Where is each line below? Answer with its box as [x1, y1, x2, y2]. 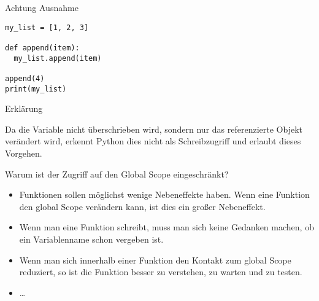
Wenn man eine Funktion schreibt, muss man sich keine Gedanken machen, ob [19, 221, 314, 233]
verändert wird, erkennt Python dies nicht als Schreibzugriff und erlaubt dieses [5, 135, 301, 147]
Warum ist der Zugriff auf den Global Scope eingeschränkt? [5, 167, 229, 180]
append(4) [5, 74, 45, 83]
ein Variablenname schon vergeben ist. [19, 232, 164, 245]
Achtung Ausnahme [5, 1, 79, 14]
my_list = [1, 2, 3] [5, 23, 89, 32]
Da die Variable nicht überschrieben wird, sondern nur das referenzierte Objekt [5, 122, 302, 135]
